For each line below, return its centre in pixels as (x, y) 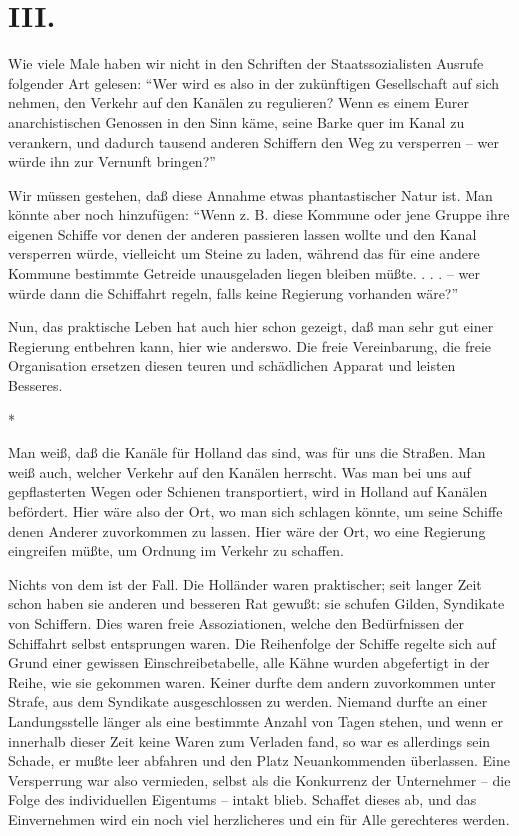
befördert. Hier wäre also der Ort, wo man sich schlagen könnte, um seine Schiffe (255, 511)
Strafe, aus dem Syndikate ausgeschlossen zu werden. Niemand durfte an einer (248, 701)
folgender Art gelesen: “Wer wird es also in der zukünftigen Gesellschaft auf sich (254, 82)
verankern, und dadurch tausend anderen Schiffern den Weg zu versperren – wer (253, 141)
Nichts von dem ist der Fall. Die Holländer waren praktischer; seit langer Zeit (245, 583)
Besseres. (35, 385)
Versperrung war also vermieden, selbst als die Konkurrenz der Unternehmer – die (259, 779)
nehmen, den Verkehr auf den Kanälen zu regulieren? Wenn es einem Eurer (238, 102)
